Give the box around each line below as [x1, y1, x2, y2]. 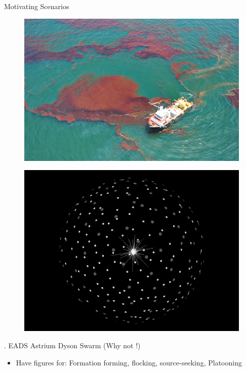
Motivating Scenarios [4, 1, 69, 11]
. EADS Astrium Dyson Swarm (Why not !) [4, 340, 141, 351]
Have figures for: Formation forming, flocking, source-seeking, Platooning [16, 357, 242, 367]
